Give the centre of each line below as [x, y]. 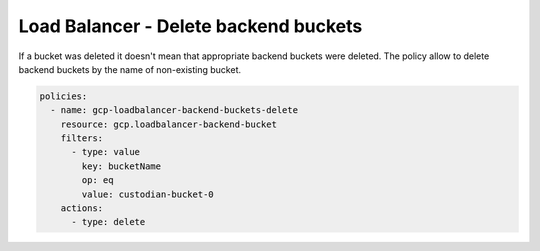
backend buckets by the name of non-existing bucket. [130, 69]
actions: [82, 208]
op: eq [97, 180]
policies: [63, 96]
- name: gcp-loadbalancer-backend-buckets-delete [174, 110]
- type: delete [108, 222]
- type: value [105, 152]
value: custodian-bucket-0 [147, 194]
